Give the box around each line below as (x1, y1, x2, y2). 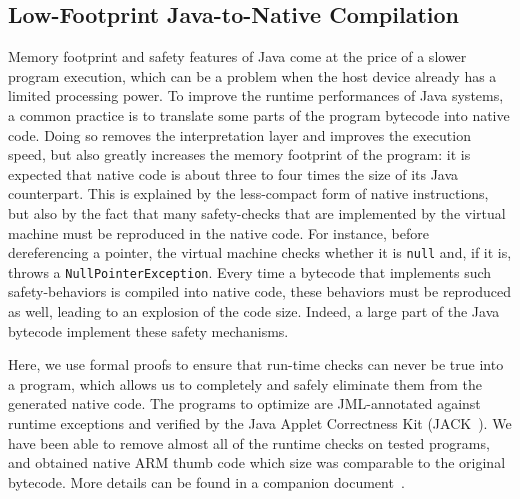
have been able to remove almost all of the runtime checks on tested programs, (8, 432, 490, 453)
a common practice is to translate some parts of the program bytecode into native (8, 104, 510, 125)
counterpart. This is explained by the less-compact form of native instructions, (8, 183, 489, 204)
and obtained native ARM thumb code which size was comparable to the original (8, 452, 506, 473)
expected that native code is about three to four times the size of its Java (8, 163, 459, 184)
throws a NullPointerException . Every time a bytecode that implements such (8, 261, 492, 282)
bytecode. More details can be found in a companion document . (8, 471, 405, 492)
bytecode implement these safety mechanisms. (8, 320, 289, 341)
